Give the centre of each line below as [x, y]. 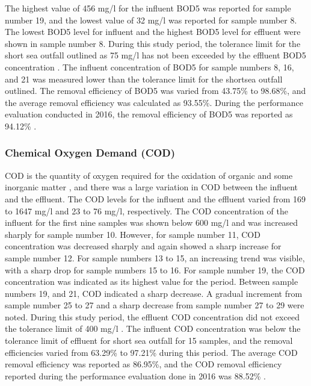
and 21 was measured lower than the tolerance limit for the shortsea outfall [144, 79]
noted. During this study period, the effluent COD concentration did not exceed [152, 316]
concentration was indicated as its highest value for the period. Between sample [152, 282]
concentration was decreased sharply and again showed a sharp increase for [143, 246]
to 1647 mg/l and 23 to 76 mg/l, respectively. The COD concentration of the [146, 210]
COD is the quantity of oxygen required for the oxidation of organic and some [149, 175]
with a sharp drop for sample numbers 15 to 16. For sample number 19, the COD [155, 269]
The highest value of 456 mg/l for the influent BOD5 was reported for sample [148, 8]
